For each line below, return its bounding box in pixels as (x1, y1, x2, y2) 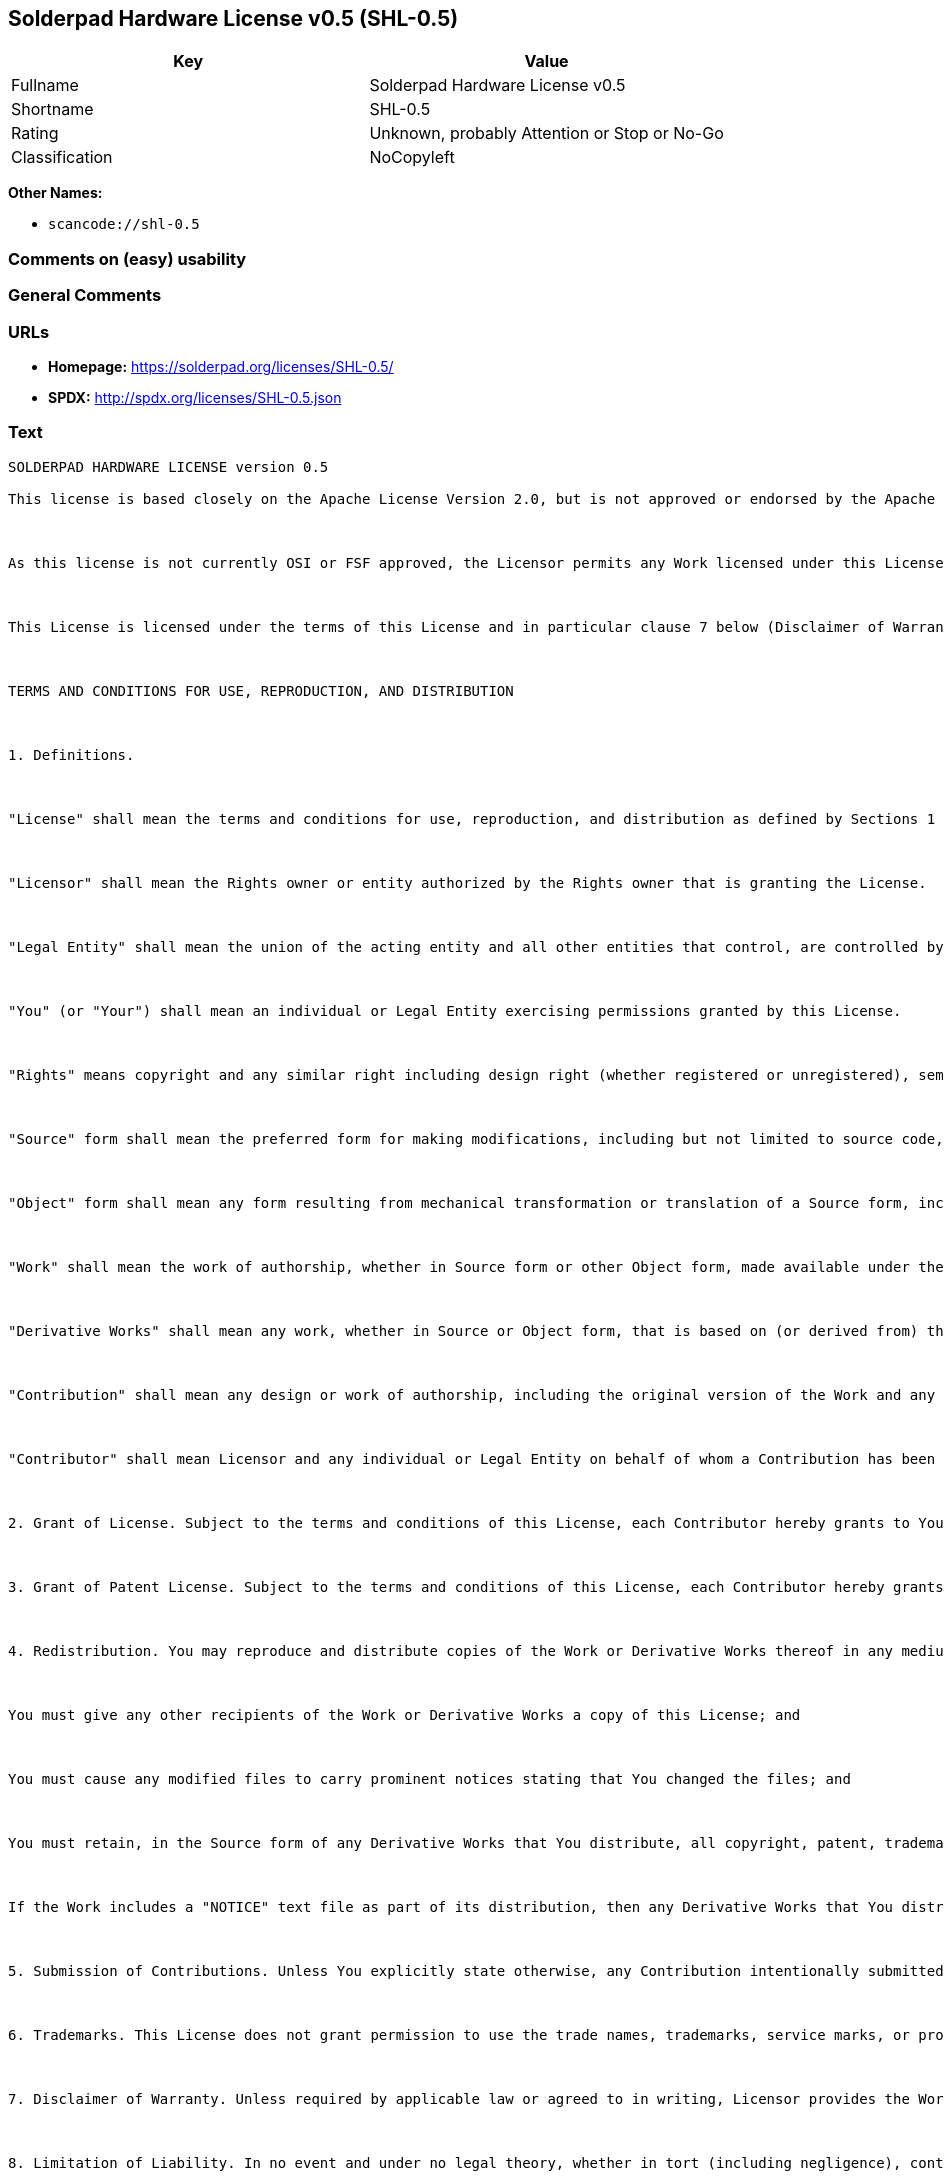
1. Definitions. (8, 746, 135, 763)
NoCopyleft (369, 147, 455, 168)
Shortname (11, 99, 94, 120)
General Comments (8, 285, 162, 306)
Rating (11, 123, 59, 144)
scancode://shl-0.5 (48, 216, 200, 233)
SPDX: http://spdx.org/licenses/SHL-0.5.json (48, 388, 342, 406)
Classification (11, 147, 113, 168)
